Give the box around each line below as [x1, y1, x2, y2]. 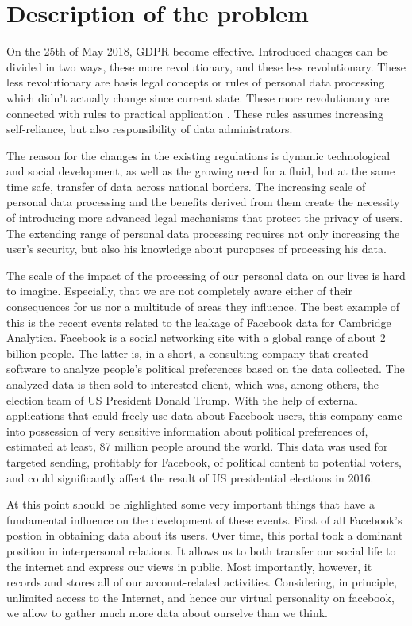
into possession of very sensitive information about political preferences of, [6, 422, 368, 439]
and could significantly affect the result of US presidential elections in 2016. [6, 469, 374, 486]
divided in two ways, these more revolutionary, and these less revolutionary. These [6, 58, 406, 75]
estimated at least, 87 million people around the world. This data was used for [6, 438, 388, 455]
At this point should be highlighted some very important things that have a [6, 496, 375, 513]
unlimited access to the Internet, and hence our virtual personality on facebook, [6, 589, 395, 605]
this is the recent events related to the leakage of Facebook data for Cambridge [6, 313, 391, 330]
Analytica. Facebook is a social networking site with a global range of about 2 [6, 329, 386, 346]
